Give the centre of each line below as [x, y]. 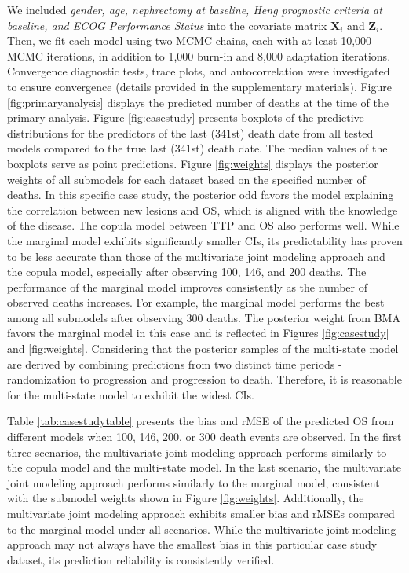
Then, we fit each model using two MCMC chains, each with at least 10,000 [190, 40]
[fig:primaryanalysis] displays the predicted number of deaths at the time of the [198, 102]
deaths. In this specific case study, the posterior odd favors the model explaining [201, 195]
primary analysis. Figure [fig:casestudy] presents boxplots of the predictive [186, 118]
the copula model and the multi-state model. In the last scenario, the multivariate [204, 467]
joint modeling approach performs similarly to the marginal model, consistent [194, 482]
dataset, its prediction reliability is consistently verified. [141, 559]
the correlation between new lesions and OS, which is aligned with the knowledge [203, 209]
